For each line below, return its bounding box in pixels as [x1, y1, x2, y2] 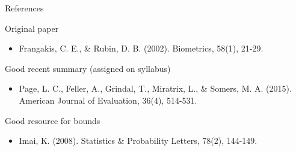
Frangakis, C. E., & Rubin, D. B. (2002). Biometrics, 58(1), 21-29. [19, 42, 264, 55]
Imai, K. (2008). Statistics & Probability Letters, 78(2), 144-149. [19, 134, 257, 147]
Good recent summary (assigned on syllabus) [5, 62, 171, 74]
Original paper [5, 22, 59, 34]
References [5, 2, 44, 14]
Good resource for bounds [5, 114, 100, 126]
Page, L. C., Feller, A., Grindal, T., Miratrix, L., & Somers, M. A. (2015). [19, 82, 292, 95]
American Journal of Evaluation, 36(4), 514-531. [19, 93, 197, 106]
